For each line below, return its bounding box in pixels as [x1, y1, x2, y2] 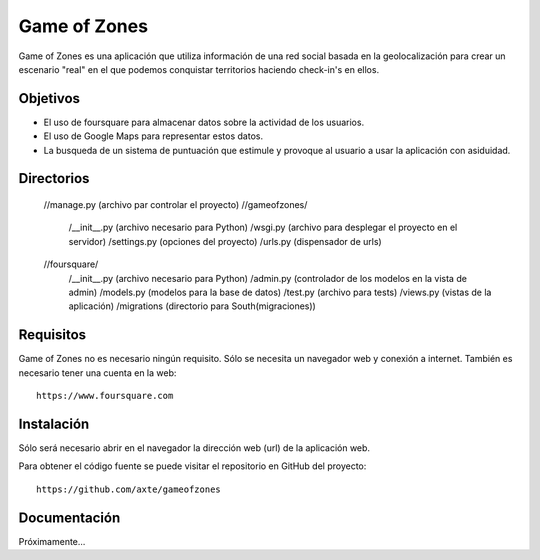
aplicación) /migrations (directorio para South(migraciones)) [68, 300, 317, 312]
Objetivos [18, 90, 80, 107]
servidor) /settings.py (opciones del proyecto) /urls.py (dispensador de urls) [68, 235, 382, 247]
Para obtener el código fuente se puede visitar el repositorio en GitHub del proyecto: [18, 460, 367, 472]
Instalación [18, 415, 90, 432]
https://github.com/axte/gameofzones [36, 483, 222, 495]
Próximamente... [18, 535, 86, 547]
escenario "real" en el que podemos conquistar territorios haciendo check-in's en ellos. [18, 63, 380, 75]
